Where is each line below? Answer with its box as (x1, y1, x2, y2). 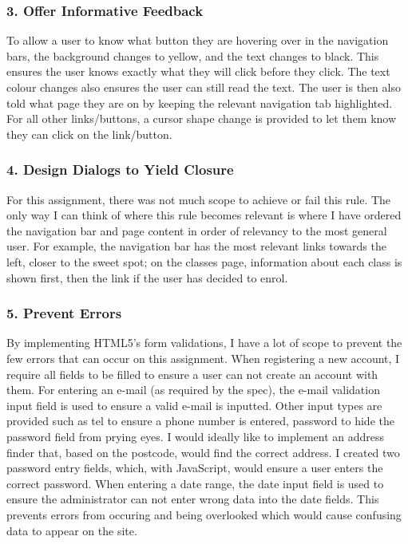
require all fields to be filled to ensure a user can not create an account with (6, 365, 378, 382)
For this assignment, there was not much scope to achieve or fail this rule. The (6, 191, 391, 207)
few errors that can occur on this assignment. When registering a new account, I (6, 349, 400, 366)
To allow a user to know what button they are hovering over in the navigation (6, 32, 389, 49)
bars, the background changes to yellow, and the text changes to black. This (6, 47, 379, 64)
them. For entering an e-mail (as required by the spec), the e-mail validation (6, 381, 380, 398)
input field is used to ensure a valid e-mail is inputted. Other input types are (6, 396, 382, 413)
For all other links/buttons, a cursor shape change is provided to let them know (6, 110, 397, 127)
